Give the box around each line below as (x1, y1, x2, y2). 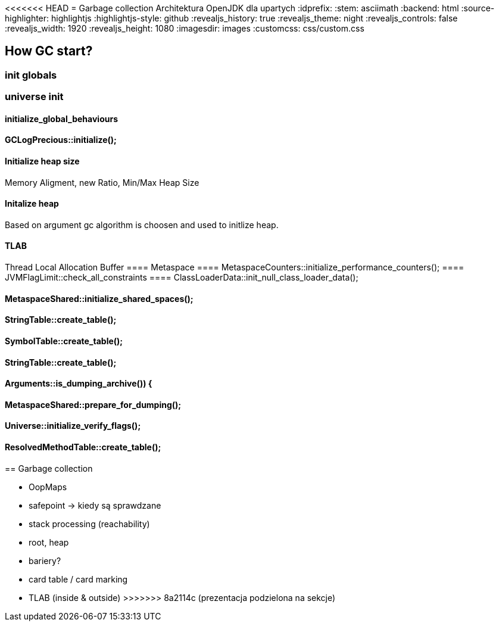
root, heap (29, 537, 69, 547)
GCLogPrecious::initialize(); (5, 135, 117, 145)
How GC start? (5, 43, 93, 59)
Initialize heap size (5, 156, 80, 167)
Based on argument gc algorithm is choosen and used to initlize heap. (5, 219, 279, 230)
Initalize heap (5, 198, 59, 209)
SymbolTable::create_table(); (5, 335, 123, 346)
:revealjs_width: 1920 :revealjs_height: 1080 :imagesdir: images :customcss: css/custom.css (5, 23, 364, 33)
